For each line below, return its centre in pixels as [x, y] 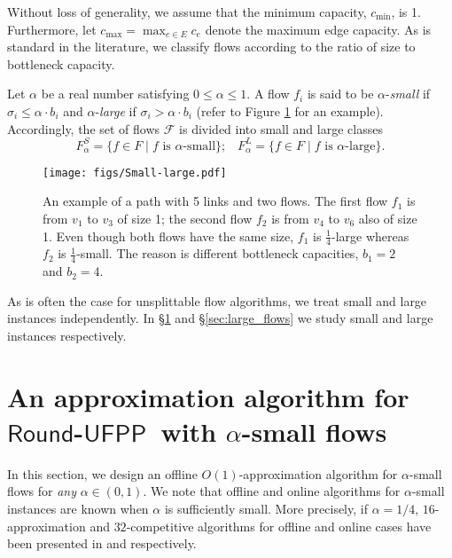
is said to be [340, 94]
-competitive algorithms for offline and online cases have [279, 526]
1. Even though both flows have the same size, [168, 236]
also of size [388, 218]
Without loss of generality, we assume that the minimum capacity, [187, 12]
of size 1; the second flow [185, 218]
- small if [408, 94]
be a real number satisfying [115, 94]
